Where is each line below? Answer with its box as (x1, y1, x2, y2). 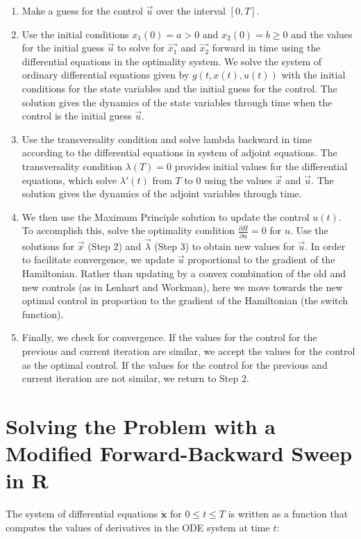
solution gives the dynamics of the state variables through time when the (22, 94, 333, 109)
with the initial (281, 67, 346, 82)
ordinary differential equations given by (22, 67, 190, 82)
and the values (291, 26, 353, 41)
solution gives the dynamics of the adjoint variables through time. (22, 186, 302, 201)
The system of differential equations (6, 506, 158, 521)
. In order (305, 238, 346, 253)
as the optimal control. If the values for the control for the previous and (22, 357, 328, 372)
